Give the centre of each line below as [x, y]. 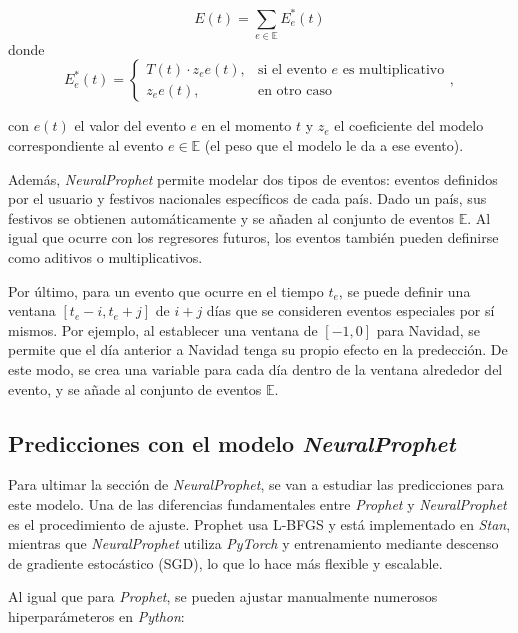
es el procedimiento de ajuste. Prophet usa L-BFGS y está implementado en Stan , [259, 523]
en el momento [246, 125]
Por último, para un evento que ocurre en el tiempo [166, 290]
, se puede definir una [404, 290]
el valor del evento [130, 125]
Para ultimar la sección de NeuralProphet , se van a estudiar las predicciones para [256, 484]
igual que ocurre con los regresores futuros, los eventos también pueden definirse [253, 237]
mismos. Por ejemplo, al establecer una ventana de [163, 329]
